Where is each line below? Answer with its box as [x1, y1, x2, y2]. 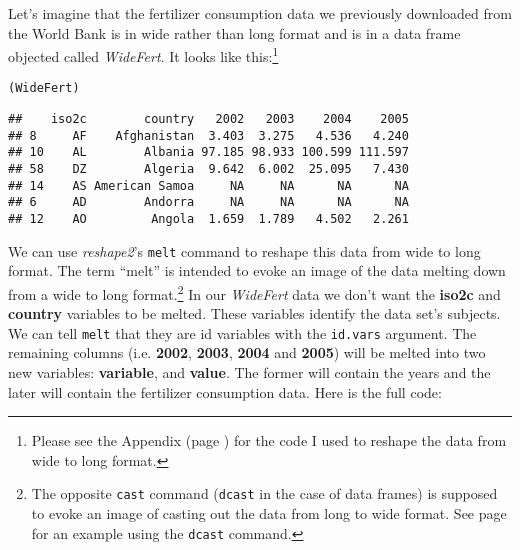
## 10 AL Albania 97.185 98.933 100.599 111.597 [8, 145, 409, 160]
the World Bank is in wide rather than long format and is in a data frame [8, 22, 461, 43]
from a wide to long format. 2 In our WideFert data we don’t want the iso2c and [8, 280, 501, 304]
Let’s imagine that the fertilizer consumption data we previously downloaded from [8, 3, 512, 23]
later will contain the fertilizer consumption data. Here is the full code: [8, 381, 442, 402]
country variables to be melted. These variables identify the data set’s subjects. [8, 303, 501, 324]
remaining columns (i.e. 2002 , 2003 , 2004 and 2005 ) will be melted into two [8, 342, 486, 363]
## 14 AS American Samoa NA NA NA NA [8, 178, 409, 193]
